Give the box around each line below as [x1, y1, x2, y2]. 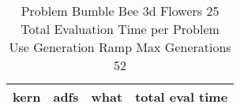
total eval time [135, 88, 228, 106]
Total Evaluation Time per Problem [21, 20, 219, 38]
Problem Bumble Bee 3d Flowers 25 [21, 2, 219, 20]
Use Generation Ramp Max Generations [9, 38, 231, 56]
